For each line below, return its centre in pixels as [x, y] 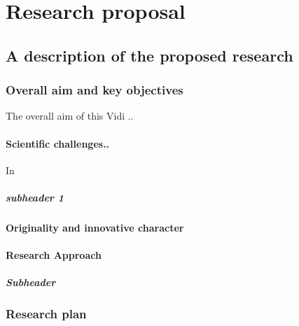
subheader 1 [35, 197]
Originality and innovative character [95, 227]
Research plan [46, 314]
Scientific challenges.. [58, 143]
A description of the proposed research [149, 55]
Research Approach [54, 255]
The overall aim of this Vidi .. [70, 116]
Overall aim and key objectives [95, 90]
